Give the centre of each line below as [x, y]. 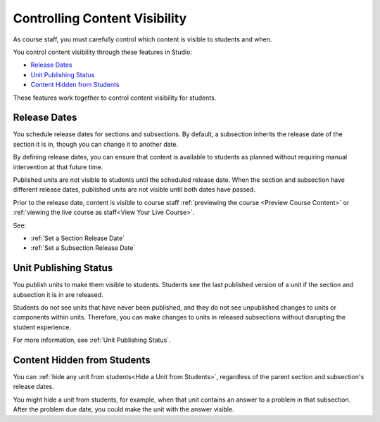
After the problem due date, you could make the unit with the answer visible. [124, 409]
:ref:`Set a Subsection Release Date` [83, 248]
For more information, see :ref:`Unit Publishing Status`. [92, 340]
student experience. [42, 327]
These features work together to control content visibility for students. [115, 98]
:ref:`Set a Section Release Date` [78, 238]
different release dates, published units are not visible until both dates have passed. [134, 190]
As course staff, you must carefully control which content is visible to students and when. [142, 39]
